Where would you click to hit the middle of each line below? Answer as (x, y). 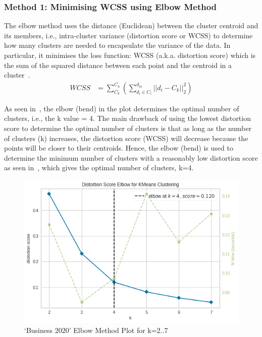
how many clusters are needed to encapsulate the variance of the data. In (117, 45)
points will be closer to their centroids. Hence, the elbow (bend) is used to (119, 148)
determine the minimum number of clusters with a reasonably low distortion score (131, 157)
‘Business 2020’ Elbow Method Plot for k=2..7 (96, 330)
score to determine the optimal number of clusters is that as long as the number (128, 128)
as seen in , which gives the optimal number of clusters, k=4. (99, 167)
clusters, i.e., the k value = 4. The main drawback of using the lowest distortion (127, 118)
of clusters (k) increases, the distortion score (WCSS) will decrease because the (126, 138)
